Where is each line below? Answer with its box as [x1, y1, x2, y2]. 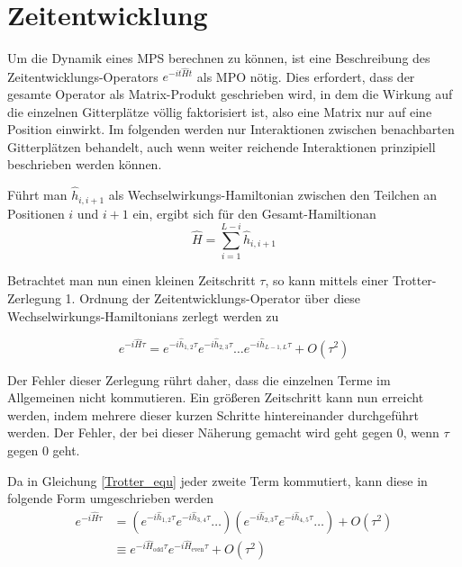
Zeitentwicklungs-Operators [7, 67, 159, 85]
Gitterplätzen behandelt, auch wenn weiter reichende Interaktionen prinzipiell [7, 137, 436, 156]
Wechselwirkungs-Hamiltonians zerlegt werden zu [7, 306, 279, 325]
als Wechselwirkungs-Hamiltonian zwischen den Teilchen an [108, 185, 438, 204]
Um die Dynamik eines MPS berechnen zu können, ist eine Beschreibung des [7, 49, 430, 67]
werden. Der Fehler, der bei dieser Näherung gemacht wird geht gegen [7, 423, 394, 442]
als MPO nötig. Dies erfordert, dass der [196, 67, 415, 85]
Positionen [7, 203, 65, 222]
